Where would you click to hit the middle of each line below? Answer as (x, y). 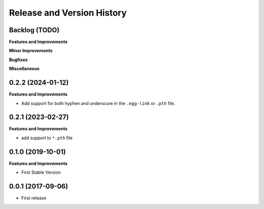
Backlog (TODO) (34, 30)
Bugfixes (18, 60)
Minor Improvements (31, 51)
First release (34, 198)
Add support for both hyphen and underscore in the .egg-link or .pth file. (98, 103)
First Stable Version (41, 172)
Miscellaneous (24, 69)
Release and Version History (68, 13)
